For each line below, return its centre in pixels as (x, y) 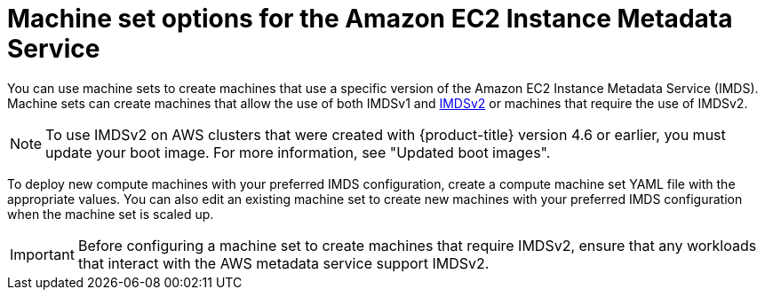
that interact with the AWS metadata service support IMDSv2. (283, 263)
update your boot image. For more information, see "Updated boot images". (298, 152)
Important (42, 254)
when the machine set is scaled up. (111, 214)
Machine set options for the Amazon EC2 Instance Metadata (370, 19)
